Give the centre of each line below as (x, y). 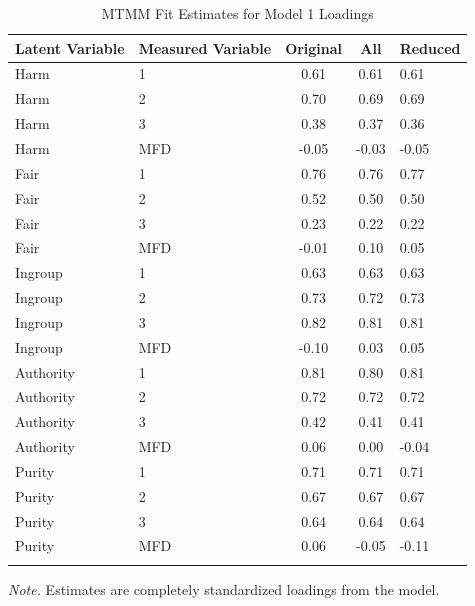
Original (314, 47)
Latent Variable (70, 47)
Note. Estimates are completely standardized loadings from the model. (224, 588)
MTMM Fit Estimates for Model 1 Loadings (237, 13)
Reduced (430, 47)
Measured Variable (205, 47)
